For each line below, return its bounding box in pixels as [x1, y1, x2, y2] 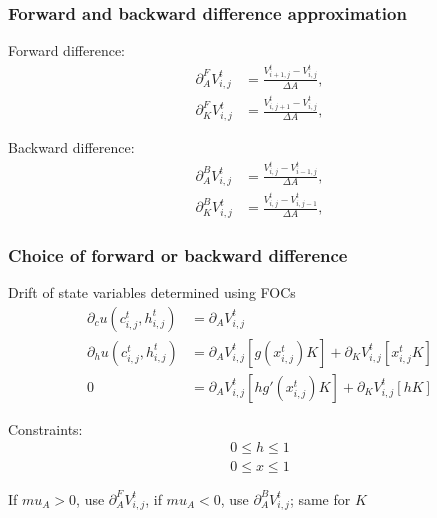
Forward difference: [8, 40, 125, 61]
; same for [289, 488, 351, 509]
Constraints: [8, 418, 83, 439]
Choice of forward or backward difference [8, 242, 348, 267]
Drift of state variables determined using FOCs [8, 282, 296, 303]
